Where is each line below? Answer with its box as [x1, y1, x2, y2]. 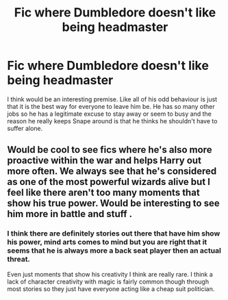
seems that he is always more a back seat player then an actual [7, 246, 221, 255]
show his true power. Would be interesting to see [7, 197, 220, 210]
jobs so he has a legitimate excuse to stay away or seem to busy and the [7, 110, 212, 118]
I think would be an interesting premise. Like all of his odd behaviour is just [7, 95, 218, 103]
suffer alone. [7, 124, 43, 132]
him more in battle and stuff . [7, 208, 133, 220]
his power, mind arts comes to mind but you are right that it [7, 238, 207, 247]
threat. [7, 255, 31, 264]
